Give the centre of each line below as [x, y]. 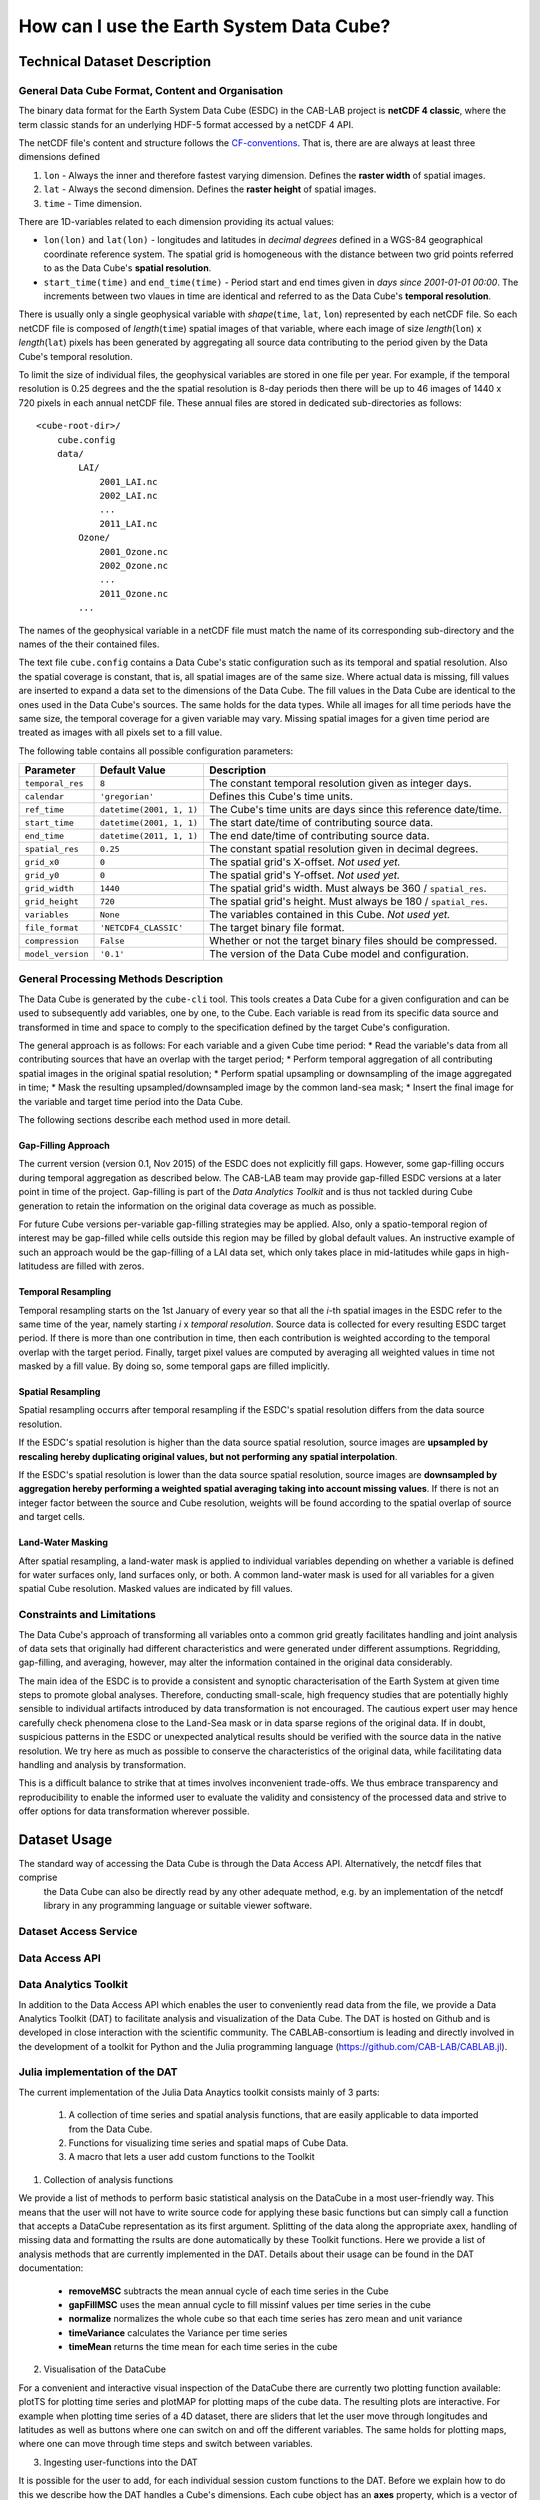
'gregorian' [127, 796]
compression [51, 940]
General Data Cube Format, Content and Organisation [151, 90]
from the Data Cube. [110, 2129]
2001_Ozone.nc [134, 551]
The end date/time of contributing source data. [319, 836]
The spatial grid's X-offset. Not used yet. [304, 862]
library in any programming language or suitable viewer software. [178, 1906]
